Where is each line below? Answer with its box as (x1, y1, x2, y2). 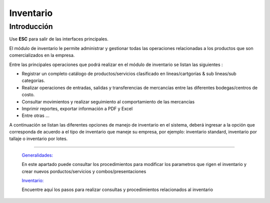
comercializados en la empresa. (9, 52, 75, 58)
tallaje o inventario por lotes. (9, 135, 68, 142)
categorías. (21, 77, 45, 83)
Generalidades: (21, 152, 53, 158)
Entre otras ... (21, 112, 49, 118)
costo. (21, 91, 35, 97)
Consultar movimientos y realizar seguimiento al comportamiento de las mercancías (21, 98, 195, 104)
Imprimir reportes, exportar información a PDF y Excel (21, 105, 133, 111)
